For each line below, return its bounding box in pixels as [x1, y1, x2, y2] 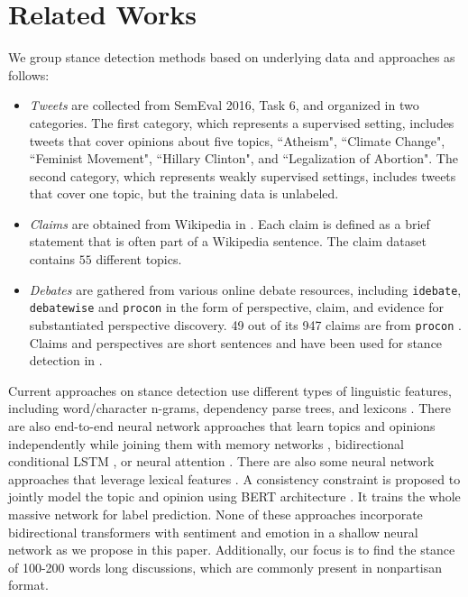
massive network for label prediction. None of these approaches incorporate [8, 504, 423, 523]
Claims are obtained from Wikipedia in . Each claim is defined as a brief [29, 214, 430, 233]
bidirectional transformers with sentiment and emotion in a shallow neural [8, 522, 418, 541]
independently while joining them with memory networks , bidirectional [8, 434, 404, 453]
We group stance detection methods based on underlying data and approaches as [8, 48, 455, 67]
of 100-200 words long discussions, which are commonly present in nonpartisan [8, 557, 442, 576]
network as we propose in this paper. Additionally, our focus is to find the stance [8, 540, 455, 559]
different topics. [96, 250, 182, 269]
